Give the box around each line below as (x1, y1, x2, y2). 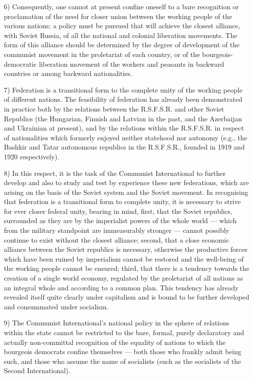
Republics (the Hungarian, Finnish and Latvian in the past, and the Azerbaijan (4, 113, 242, 123)
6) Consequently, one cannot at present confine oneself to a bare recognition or (4, 1, 239, 11)
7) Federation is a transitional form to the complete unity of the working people (4, 84, 243, 95)
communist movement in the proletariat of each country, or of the (4, 49, 200, 59)
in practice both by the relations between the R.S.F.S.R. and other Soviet (4, 103, 224, 114)
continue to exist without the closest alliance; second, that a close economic (4, 234, 229, 245)
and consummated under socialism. (4, 301, 109, 311)
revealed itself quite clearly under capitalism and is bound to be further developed (4, 292, 250, 302)
